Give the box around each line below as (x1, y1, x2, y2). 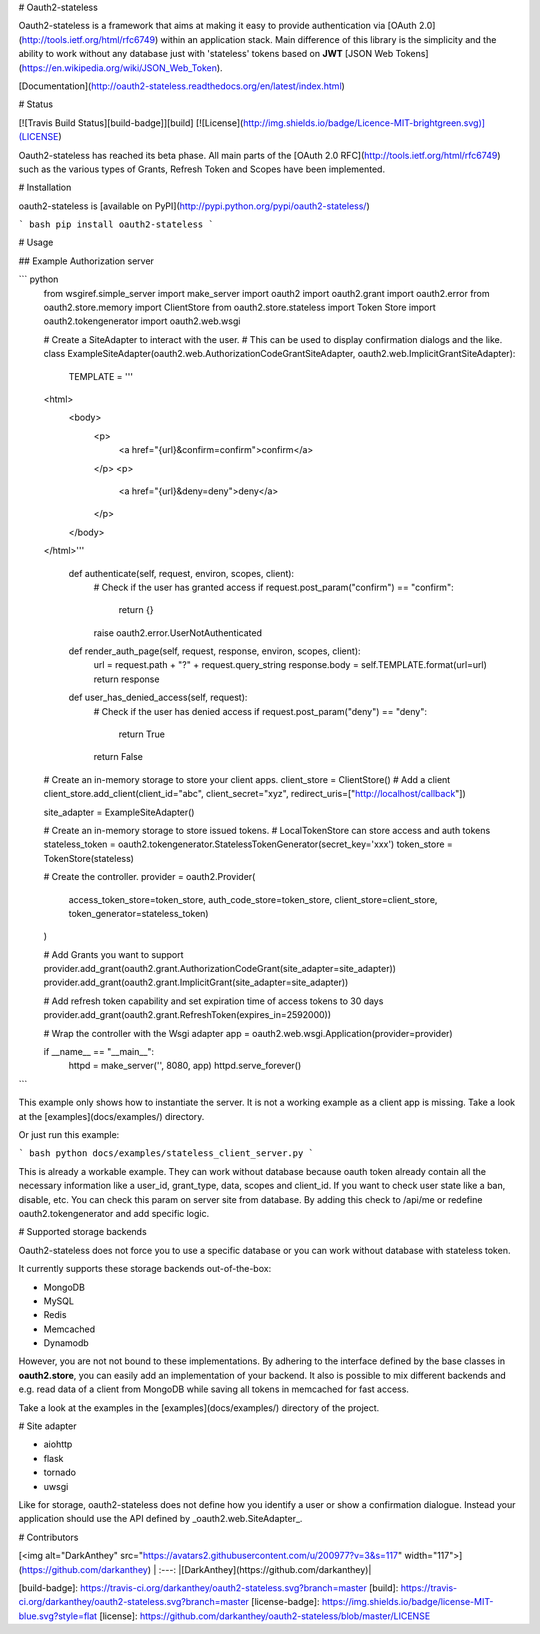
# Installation (18, 181, 72, 194)
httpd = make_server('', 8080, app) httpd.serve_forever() (68, 1060, 302, 1072)
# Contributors (18, 1531, 79, 1543)
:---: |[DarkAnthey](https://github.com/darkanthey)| (158, 1563, 372, 1575)
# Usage (18, 236, 54, 249)
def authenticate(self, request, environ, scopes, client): (68, 567, 295, 579)
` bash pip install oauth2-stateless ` (18, 219, 214, 230)
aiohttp (43, 1438, 73, 1450)
